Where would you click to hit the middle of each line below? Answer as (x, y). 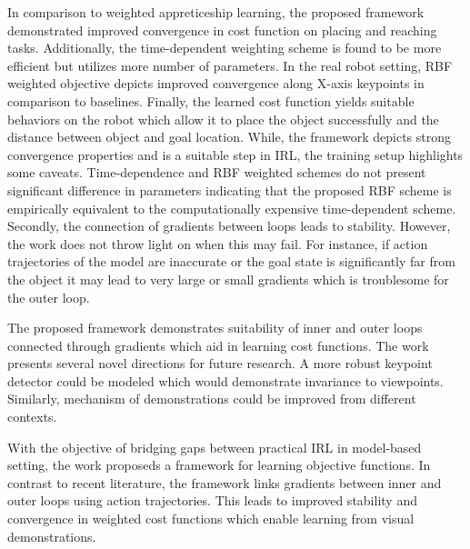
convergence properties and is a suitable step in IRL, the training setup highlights (235, 154)
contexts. (32, 417)
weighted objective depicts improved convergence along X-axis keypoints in (216, 83)
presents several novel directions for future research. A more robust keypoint (220, 363)
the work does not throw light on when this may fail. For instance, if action (218, 243)
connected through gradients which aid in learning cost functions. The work (218, 345)
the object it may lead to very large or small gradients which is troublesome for (228, 279)
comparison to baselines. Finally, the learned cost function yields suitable (211, 100)
